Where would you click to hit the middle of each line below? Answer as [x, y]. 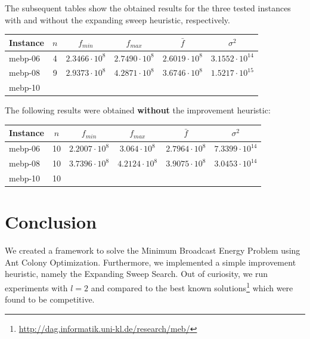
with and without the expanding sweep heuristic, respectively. [117, 19]
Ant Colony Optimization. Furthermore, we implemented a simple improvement [151, 262]
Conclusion [51, 222]
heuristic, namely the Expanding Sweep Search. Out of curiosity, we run [137, 274]
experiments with [36, 287]
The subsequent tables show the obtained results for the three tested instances [148, 8]
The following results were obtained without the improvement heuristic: [138, 110]
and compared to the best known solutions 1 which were [192, 286]
